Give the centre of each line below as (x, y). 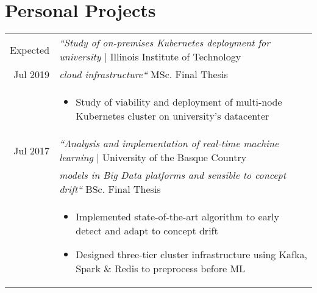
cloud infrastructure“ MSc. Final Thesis (144, 74)
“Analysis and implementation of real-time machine (169, 143)
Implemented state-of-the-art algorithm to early (177, 217)
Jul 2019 (32, 74)
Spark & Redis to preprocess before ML (161, 269)
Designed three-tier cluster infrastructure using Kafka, (191, 255)
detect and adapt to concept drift (147, 231)
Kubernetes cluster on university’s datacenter (173, 116)
